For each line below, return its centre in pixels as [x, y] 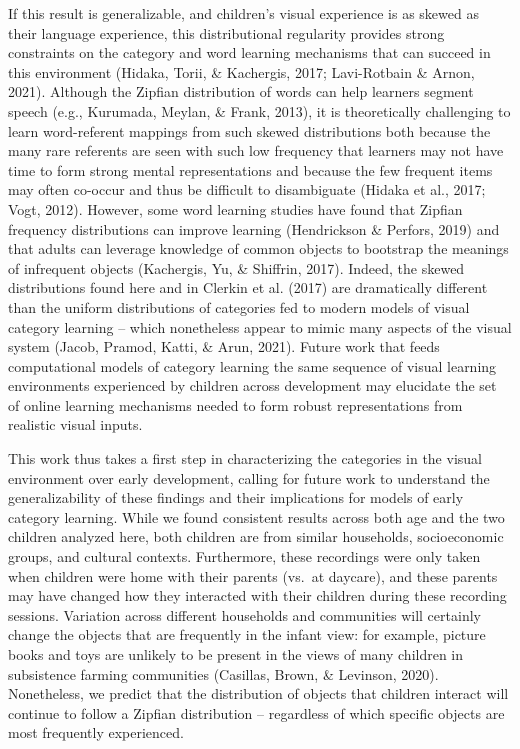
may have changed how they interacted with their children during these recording [257, 595]
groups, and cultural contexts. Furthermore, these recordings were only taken [244, 556]
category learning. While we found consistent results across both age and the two [256, 516]
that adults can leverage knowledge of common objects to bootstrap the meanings [258, 248]
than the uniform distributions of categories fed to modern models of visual [239, 306]
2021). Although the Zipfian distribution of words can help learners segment [241, 91]
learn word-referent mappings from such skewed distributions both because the [249, 130]
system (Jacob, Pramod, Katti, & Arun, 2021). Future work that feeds [224, 346]
